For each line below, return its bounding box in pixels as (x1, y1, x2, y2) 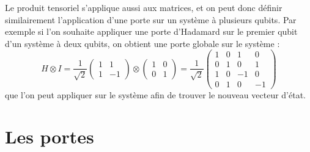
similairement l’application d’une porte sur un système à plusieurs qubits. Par (5, 13, 297, 26)
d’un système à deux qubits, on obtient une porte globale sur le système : (5, 37, 280, 49)
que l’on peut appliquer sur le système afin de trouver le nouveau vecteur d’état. (5, 88, 306, 101)
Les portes (5, 124, 94, 149)
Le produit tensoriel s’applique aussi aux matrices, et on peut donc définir (5, 1, 282, 13)
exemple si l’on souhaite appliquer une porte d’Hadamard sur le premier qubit (5, 25, 298, 38)
